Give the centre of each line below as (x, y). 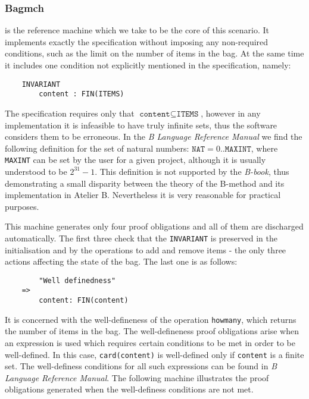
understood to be (36, 171)
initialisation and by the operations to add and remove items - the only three (146, 249)
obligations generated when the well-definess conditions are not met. (129, 389)
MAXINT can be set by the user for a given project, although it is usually (135, 160)
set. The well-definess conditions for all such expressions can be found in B (141, 366)
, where (264, 148)
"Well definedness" (77, 280)
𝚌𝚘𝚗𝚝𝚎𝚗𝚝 (155, 114)
